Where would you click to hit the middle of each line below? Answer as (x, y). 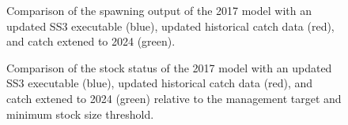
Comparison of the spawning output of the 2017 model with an (159, 10)
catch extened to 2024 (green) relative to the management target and (174, 98)
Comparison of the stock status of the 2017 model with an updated (169, 67)
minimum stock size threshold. (80, 114)
